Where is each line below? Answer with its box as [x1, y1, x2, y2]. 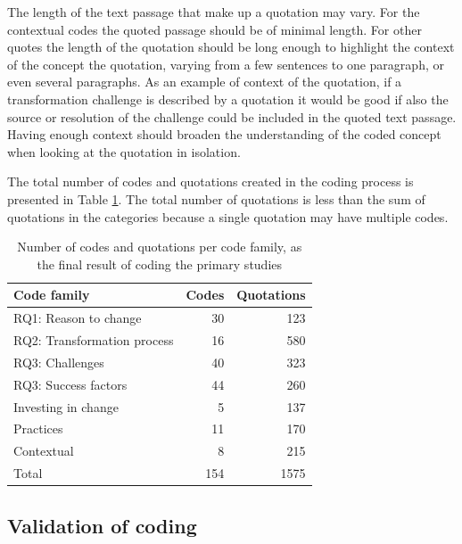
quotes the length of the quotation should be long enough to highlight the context [7, 37, 455, 56]
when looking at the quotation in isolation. [7, 142, 241, 161]
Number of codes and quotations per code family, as [17, 237, 302, 256]
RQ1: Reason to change [13, 309, 142, 327]
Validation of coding [7, 511, 197, 539]
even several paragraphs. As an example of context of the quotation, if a [7, 72, 402, 91]
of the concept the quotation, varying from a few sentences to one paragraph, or [7, 54, 444, 73]
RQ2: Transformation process [13, 331, 174, 349]
